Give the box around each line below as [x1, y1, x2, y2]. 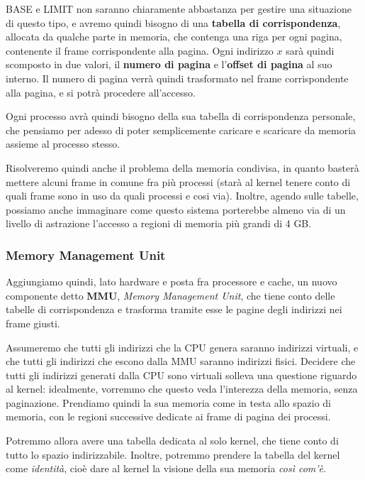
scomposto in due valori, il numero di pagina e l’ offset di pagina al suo [6, 57, 332, 72]
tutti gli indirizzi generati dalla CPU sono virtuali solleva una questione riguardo [6, 367, 357, 382]
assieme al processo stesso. [6, 136, 120, 151]
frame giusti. [6, 315, 60, 330]
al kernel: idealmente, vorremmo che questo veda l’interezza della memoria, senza [6, 381, 358, 396]
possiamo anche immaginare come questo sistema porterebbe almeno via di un [6, 202, 346, 217]
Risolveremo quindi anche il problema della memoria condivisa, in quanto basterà [6, 160, 359, 175]
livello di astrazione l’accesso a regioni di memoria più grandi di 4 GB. [6, 216, 312, 231]
